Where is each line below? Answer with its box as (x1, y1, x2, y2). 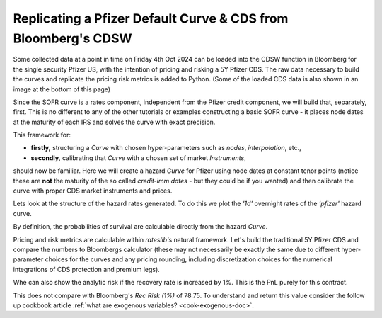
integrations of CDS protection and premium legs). (13, 265, 161, 273)
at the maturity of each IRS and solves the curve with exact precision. (13, 118, 216, 126)
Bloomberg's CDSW (13, 30, 132, 46)
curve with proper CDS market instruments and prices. (13, 186, 173, 195)
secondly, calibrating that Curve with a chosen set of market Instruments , (30, 153, 247, 162)
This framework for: (13, 131, 71, 140)
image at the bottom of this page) (13, 85, 111, 93)
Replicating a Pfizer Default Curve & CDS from (13, 11, 289, 26)
